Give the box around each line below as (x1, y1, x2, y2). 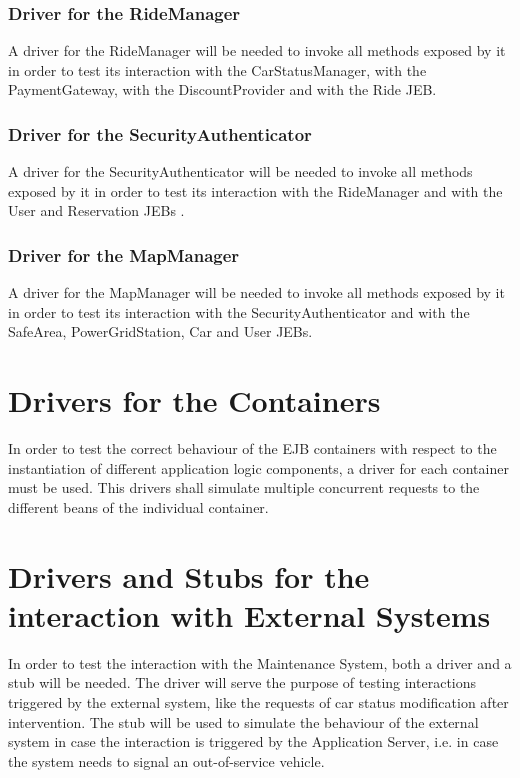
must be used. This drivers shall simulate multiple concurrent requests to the (8, 477, 480, 498)
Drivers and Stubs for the (8, 555, 370, 596)
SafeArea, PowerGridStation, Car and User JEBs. (8, 321, 313, 342)
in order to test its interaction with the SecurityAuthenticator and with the (8, 301, 470, 322)
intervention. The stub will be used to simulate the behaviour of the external (8, 711, 479, 732)
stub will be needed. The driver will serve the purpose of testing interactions (8, 672, 477, 693)
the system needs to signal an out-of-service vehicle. (8, 750, 325, 771)
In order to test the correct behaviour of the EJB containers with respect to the (8, 438, 497, 459)
